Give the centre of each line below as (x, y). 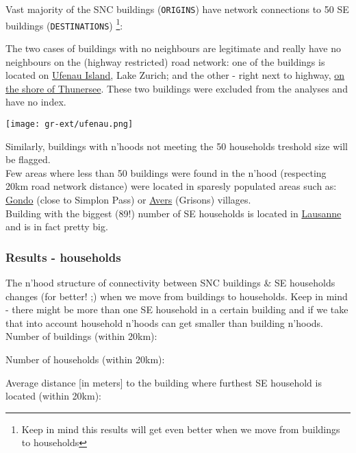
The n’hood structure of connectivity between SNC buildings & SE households (170, 282)
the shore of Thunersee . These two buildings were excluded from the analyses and (177, 88)
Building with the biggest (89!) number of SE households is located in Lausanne (174, 213)
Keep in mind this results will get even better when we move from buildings (181, 429)
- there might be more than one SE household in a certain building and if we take (177, 309)
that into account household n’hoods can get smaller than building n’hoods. (164, 322)
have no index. (36, 102)
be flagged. (28, 159)
